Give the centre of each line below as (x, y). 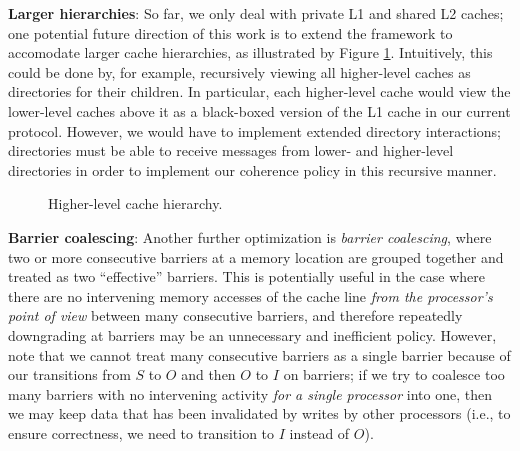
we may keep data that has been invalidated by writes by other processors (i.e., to (259, 413)
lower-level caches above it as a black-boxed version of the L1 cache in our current (259, 110)
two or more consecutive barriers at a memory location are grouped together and (256, 256)
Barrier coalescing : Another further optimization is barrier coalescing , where (250, 236)
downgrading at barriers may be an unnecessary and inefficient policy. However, (252, 334)
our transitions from (69, 374)
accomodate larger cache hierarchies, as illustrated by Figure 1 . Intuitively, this (250, 52)
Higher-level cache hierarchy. (135, 203)
